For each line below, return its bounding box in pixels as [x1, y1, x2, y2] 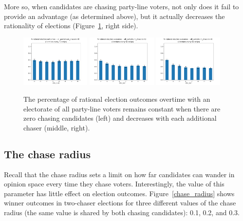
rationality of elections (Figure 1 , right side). [4, 20, 138, 31]
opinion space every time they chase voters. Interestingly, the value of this [4, 179, 224, 189]
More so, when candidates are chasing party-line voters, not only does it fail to [4, 1, 239, 11]
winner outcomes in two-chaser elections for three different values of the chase [4, 198, 236, 208]
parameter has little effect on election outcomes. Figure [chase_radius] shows [4, 188, 235, 198]
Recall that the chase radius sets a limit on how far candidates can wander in [4, 169, 235, 179]
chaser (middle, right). [23, 122, 90, 132]
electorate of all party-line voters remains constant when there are [23, 103, 221, 113]
